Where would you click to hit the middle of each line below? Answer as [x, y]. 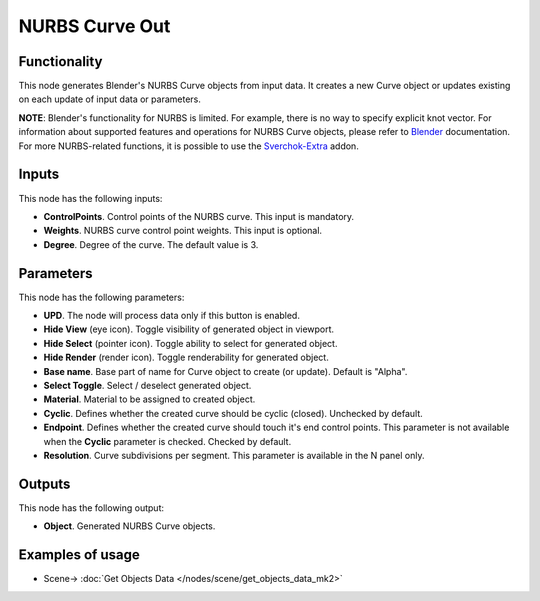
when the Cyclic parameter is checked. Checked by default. [167, 441]
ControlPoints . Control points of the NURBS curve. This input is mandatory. [199, 216]
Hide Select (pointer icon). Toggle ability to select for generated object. [190, 343]
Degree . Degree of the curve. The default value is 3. [151, 244]
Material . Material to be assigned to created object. [149, 399]
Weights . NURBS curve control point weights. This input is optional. [183, 231]
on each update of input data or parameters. [110, 99]
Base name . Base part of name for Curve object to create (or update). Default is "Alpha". [225, 371]
